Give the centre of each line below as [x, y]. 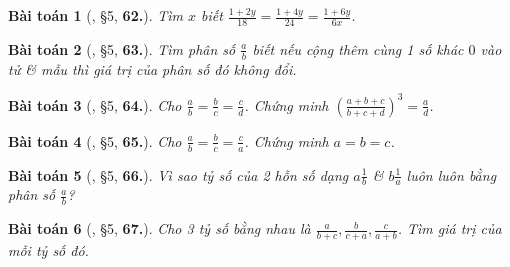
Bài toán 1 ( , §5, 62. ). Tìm [95, 15]
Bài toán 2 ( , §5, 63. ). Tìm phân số [122, 48]
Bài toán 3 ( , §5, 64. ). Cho [95, 104]
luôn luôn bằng [451, 174]
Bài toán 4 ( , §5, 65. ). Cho [95, 140]
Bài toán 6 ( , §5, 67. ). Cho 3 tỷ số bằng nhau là [159, 228]
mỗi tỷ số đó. [48, 250]
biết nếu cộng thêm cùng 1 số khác [358, 48]
